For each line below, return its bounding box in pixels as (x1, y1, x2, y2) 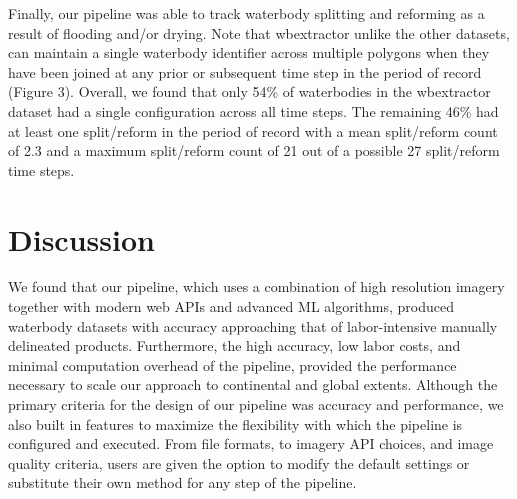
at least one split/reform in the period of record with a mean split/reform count (8, 120, 498, 141)
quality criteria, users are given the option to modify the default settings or (8, 452, 470, 473)
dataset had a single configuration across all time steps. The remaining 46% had (8, 100, 499, 121)
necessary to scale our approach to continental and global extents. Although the (8, 374, 498, 395)
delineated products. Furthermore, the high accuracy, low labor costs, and (8, 335, 461, 356)
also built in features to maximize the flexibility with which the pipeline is (8, 413, 463, 434)
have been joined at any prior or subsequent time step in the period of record (8, 61, 482, 82)
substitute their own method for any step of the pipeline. (8, 472, 357, 493)
